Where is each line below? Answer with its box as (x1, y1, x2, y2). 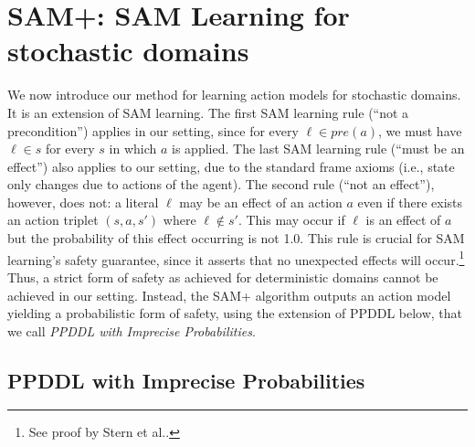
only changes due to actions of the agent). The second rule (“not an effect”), (7, 175, 435, 194)
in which (109, 139, 157, 158)
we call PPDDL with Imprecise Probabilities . (7, 321, 256, 340)
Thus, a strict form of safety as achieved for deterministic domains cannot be (7, 267, 438, 286)
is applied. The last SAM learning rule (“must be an (172, 139, 465, 158)
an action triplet (7, 210, 99, 229)
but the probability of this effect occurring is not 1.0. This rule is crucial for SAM (7, 229, 465, 248)
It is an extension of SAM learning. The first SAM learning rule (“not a (7, 102, 409, 122)
